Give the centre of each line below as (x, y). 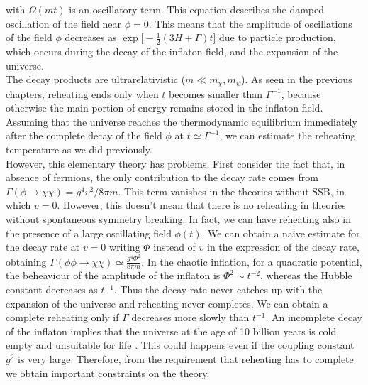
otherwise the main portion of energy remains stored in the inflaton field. (165, 108)
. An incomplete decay (314, 317)
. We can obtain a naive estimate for (281, 233)
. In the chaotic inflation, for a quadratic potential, (252, 261)
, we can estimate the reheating (288, 135)
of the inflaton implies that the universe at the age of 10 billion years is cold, (173, 331)
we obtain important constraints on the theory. (108, 373)
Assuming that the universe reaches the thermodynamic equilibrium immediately (182, 121)
